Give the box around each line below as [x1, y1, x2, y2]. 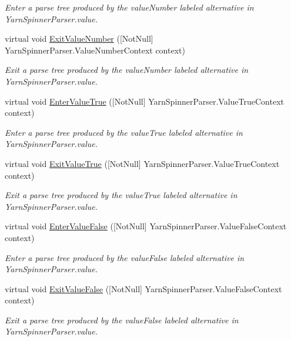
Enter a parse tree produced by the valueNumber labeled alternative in [5, 1, 254, 13]
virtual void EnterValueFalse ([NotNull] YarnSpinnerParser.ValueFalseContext [5, 220, 287, 232]
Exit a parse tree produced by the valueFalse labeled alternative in [5, 313, 239, 326]
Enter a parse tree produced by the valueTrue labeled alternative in [5, 126, 243, 138]
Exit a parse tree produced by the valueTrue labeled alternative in [5, 189, 238, 201]
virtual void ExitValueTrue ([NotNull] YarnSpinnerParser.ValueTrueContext [5, 157, 280, 169]
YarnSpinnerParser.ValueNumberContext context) [5, 44, 185, 56]
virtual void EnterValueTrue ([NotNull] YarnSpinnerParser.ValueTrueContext [5, 95, 284, 107]
